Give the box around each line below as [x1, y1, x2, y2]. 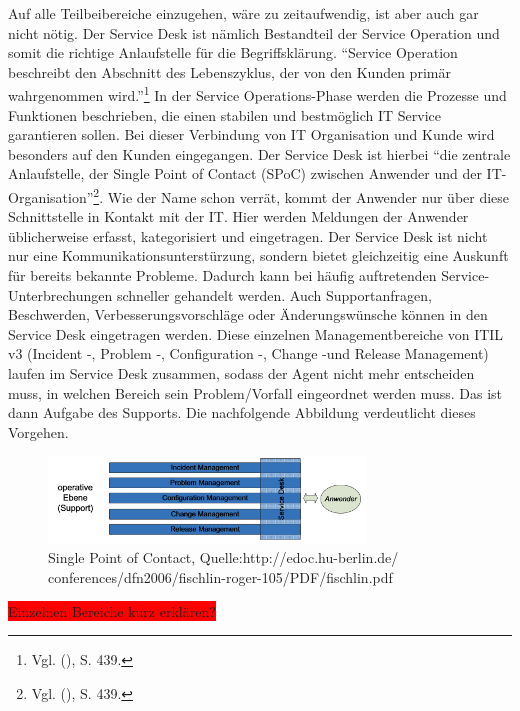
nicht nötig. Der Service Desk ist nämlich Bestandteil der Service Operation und [8, 22, 500, 43]
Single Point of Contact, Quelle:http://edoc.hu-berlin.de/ [48, 547, 399, 568]
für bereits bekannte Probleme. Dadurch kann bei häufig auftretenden [8, 265, 437, 286]
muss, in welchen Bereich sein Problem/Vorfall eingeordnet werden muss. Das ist [8, 382, 502, 403]
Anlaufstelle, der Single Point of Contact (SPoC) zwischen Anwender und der [8, 163, 482, 184]
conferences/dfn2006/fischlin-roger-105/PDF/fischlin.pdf [48, 567, 393, 588]
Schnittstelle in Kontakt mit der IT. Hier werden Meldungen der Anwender [8, 206, 469, 227]
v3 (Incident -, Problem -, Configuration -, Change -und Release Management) [8, 343, 489, 364]
